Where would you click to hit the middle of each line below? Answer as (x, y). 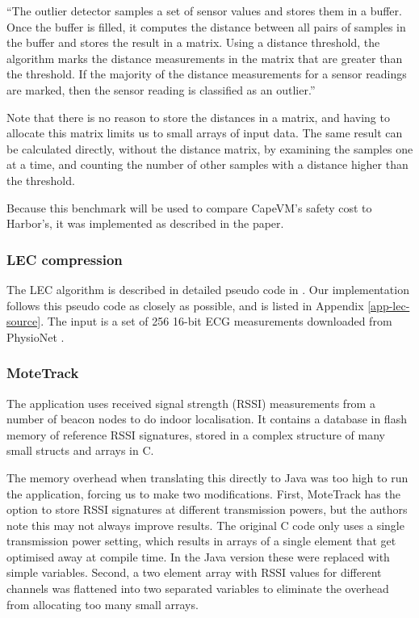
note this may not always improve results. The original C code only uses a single (205, 525)
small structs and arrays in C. (80, 450)
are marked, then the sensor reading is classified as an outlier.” (161, 89)
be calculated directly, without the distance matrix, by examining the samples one (210, 148)
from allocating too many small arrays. (103, 604)
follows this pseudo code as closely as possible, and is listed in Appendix (185, 305)
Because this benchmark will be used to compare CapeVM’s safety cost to (189, 207)
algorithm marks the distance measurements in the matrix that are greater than (205, 58)
